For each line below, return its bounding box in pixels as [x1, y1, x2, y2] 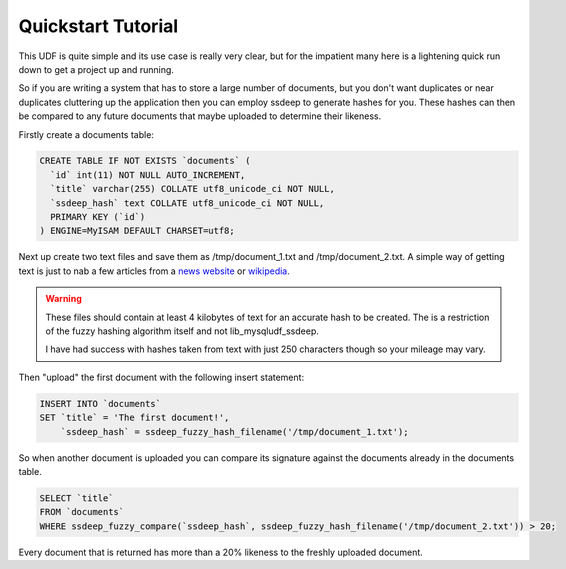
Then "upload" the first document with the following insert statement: [18, 371, 305, 383]
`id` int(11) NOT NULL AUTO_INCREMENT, [50, 169, 246, 180]
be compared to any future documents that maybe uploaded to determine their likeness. [18, 110, 382, 122]
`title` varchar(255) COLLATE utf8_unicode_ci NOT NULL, [50, 183, 335, 195]
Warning [45, 293, 82, 305]
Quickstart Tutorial [18, 15, 179, 37]
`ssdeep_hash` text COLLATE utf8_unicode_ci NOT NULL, [50, 197, 325, 209]
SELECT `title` [39, 492, 114, 504]
